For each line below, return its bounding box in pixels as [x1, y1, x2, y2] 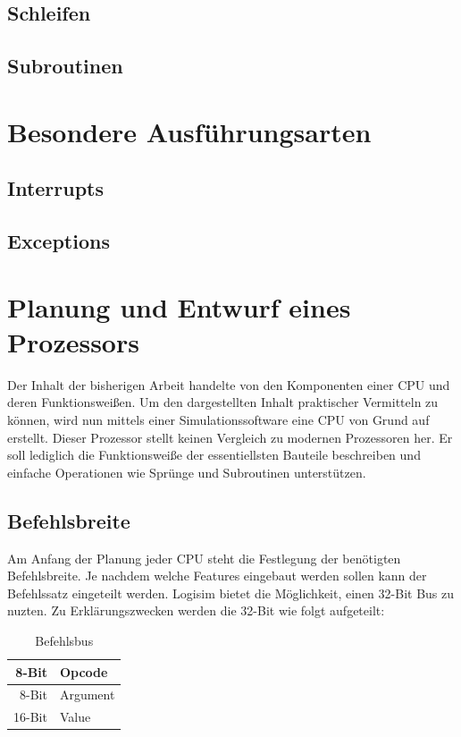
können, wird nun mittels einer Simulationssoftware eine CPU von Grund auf [7, 411, 430, 428]
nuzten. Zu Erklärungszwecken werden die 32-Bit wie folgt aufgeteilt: [7, 601, 385, 620]
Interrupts [7, 174, 105, 202]
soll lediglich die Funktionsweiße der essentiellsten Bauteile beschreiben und [7, 445, 421, 464]
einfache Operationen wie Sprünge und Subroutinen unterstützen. [7, 462, 366, 481]
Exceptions [7, 227, 110, 255]
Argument [59, 685, 115, 704]
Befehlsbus [35, 631, 94, 649]
